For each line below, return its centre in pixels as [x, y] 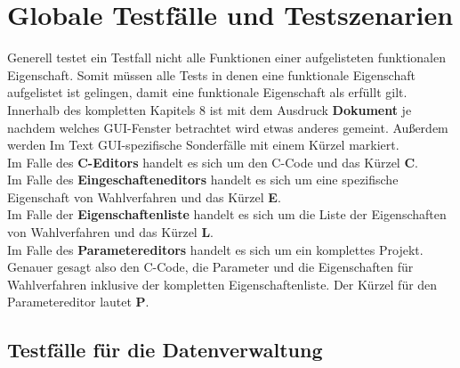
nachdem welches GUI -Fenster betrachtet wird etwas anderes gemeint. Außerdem [228, 127]
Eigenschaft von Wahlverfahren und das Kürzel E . [144, 196]
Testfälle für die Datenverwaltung [165, 350]
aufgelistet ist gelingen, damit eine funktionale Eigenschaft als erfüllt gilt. [207, 92]
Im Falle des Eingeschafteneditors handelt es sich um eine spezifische [203, 180]
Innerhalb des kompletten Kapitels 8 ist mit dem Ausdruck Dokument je [210, 109]
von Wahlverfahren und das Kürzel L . [111, 232]
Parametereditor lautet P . [78, 302]
